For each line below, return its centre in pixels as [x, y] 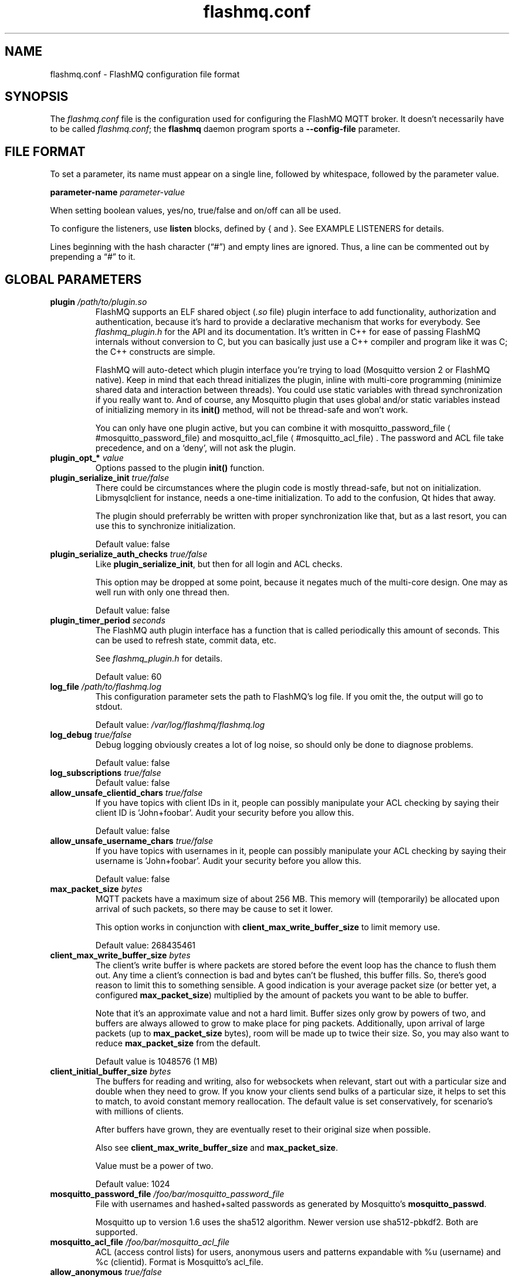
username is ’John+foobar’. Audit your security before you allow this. [228, 861]
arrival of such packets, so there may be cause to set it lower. [214, 909]
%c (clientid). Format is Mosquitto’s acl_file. [179, 1262]
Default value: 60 [128, 677]
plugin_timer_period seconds [108, 621]
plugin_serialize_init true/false [110, 478]
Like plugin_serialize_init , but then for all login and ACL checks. [219, 564]
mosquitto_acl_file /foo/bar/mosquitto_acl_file [140, 1242]
